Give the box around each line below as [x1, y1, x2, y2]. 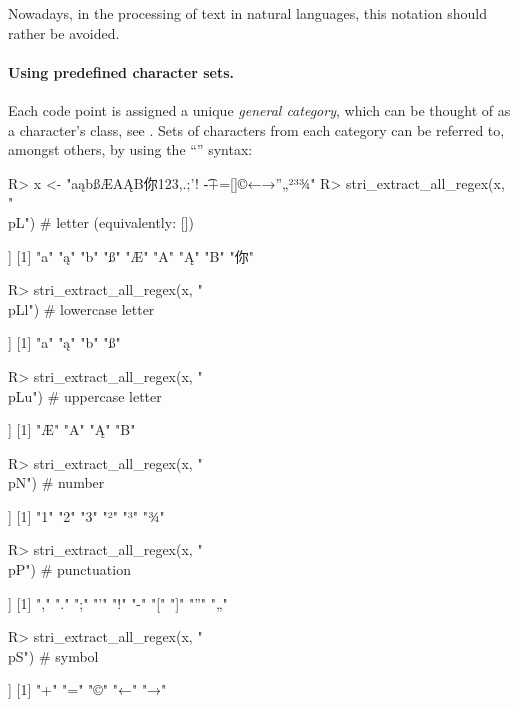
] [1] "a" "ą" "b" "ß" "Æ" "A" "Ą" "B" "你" [8, 245, 254, 266]
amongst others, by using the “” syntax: [8, 139, 253, 160]
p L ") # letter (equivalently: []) [8, 211, 194, 232]
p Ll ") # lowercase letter [8, 298, 155, 319]
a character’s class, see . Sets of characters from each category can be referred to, [8, 119, 505, 140]
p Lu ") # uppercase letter [8, 385, 162, 406]
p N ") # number [8, 472, 105, 493]
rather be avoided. [8, 22, 120, 43]
